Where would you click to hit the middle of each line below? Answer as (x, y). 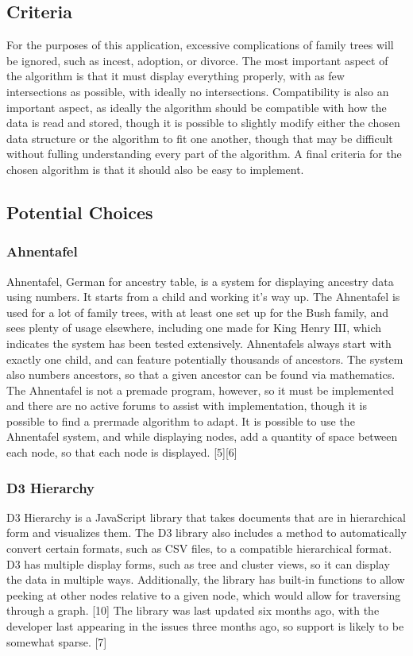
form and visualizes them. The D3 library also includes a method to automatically (206, 533)
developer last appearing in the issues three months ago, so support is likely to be (205, 626)
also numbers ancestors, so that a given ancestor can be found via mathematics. (201, 374)
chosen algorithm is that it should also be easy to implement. (155, 169)
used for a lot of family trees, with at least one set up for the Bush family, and (197, 312)
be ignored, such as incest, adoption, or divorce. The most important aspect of (197, 60)
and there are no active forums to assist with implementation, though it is (187, 405)
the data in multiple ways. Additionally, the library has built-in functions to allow (206, 579)
